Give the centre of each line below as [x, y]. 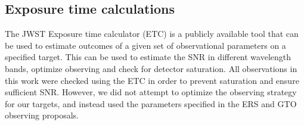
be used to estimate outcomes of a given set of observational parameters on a [145, 45]
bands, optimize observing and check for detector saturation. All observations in [151, 68]
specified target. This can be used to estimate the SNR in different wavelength [148, 57]
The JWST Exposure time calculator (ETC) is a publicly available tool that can [152, 34]
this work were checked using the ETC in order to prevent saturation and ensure [152, 80]
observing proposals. [42, 115]
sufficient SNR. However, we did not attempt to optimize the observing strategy [151, 92]
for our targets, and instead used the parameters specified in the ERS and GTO [151, 103]
